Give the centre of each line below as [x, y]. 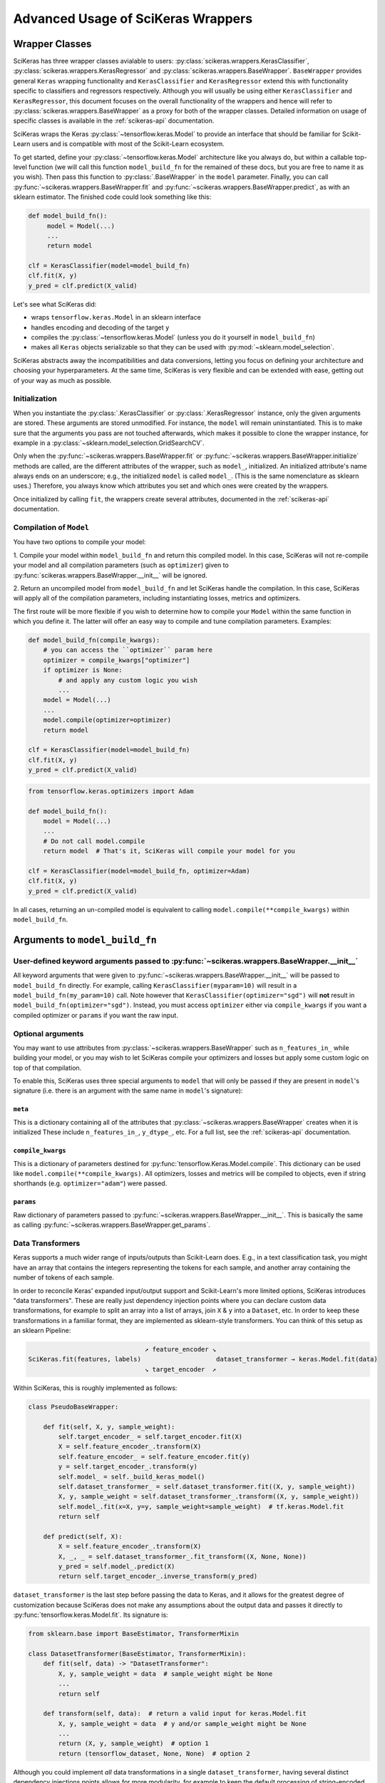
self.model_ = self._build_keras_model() [132, 1477]
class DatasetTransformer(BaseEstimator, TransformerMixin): [137, 1654]
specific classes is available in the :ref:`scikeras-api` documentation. [114, 121]
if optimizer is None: [83, 670]
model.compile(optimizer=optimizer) [107, 720]
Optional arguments [48, 1033]
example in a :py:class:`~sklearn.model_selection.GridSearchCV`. [109, 443]
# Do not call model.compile [94, 841]
